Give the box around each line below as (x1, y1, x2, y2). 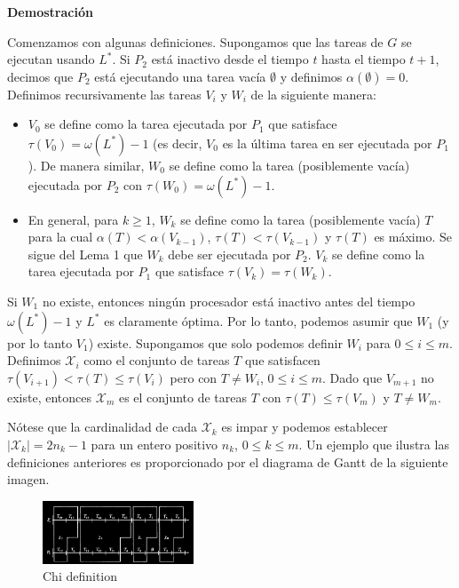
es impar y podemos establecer (221, 417, 388, 436)
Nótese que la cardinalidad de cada (7, 417, 198, 436)
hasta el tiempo (321, 50, 406, 68)
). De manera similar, (28, 155, 145, 174)
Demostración (7, 3, 93, 20)
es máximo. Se (374, 227, 452, 246)
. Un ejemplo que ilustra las (298, 434, 449, 453)
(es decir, (153, 133, 202, 152)
